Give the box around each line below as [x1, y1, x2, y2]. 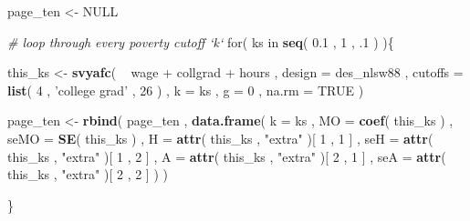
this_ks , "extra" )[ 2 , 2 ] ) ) [7, 165, 169, 184]
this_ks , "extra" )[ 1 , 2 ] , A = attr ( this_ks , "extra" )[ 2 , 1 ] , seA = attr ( [7, 146, 446, 166]
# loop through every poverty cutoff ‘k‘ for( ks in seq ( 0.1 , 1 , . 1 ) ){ [7, 32, 394, 51]
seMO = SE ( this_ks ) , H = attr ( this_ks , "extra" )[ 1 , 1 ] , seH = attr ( [7, 128, 433, 147]
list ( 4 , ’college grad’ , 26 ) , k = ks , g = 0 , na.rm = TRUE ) [7, 80, 364, 99]
